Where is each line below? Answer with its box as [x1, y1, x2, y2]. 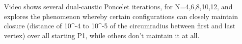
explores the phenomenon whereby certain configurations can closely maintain [4, 11, 238, 21]
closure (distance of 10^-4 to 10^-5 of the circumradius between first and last [4, 21, 236, 31]
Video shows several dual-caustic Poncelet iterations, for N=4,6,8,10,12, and [4, 1, 233, 11]
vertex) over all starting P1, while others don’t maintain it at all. [4, 30, 200, 40]
